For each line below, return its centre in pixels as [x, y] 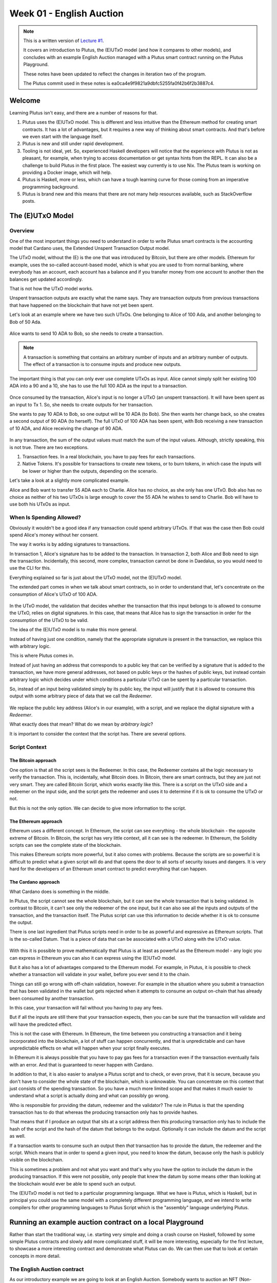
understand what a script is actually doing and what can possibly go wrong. [90, 1096]
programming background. [51, 187]
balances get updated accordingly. [46, 279]
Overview [22, 231]
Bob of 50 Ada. [25, 322]
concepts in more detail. [35, 1256]
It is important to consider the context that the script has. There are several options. [98, 733]
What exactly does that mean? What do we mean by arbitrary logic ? [81, 724]
